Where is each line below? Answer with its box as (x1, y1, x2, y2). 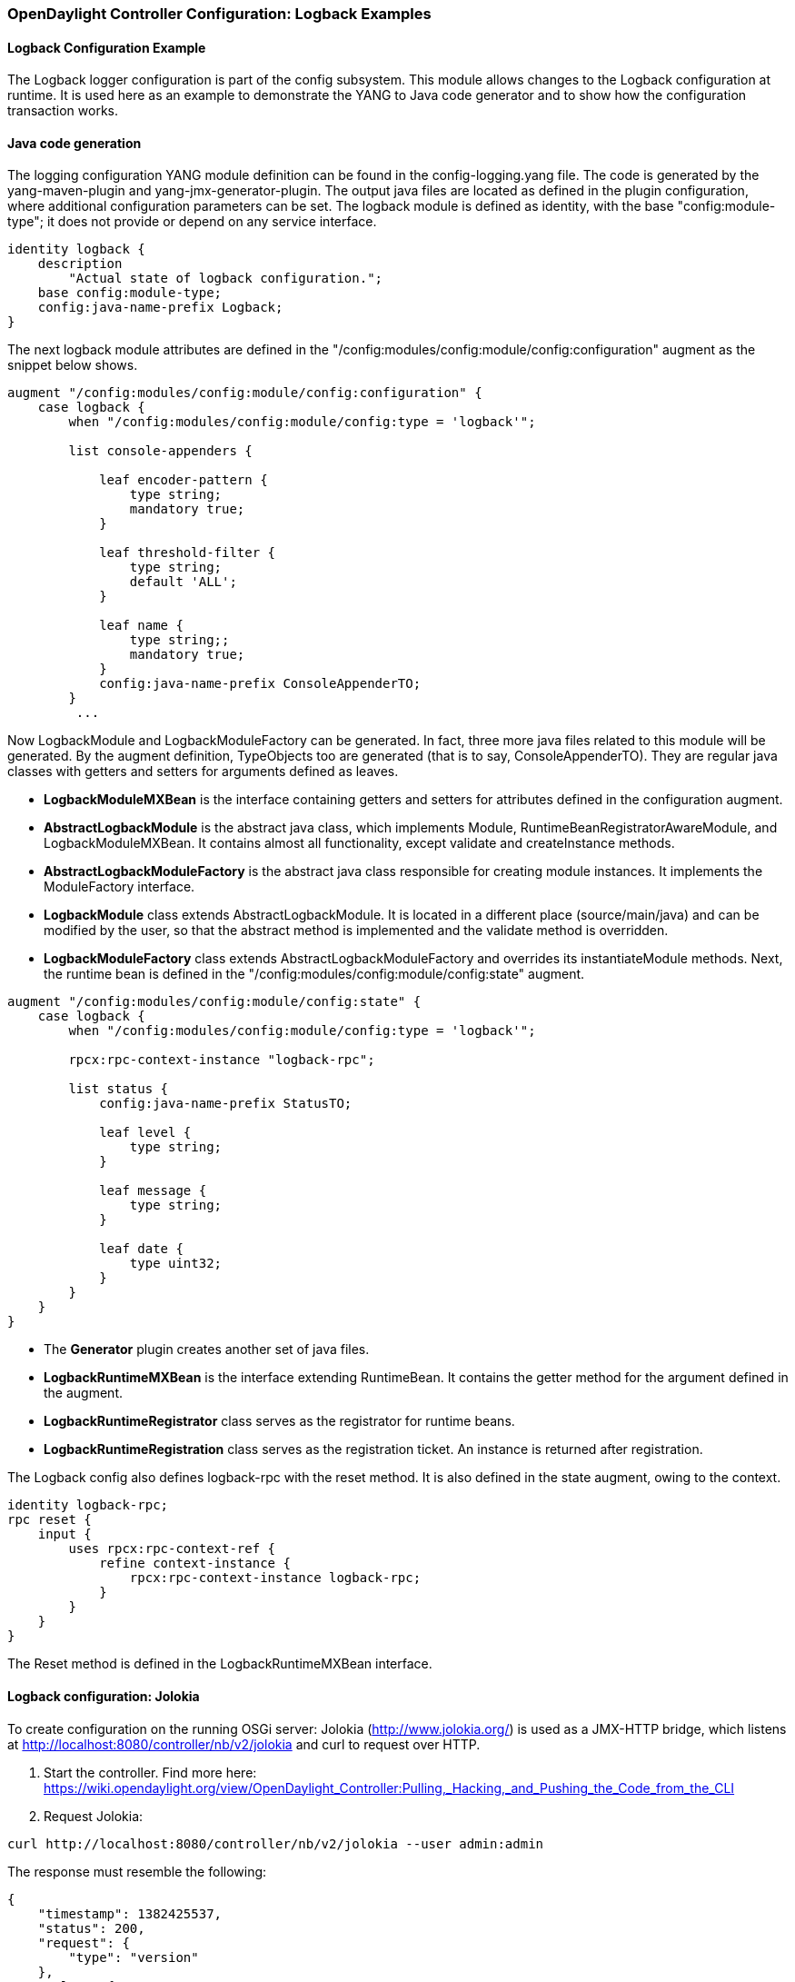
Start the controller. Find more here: (44, 1764, 257, 1780)
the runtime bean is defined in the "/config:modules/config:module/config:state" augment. (44, 966, 585, 982)
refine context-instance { (99, 1556, 291, 1571)
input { (37, 1527, 92, 1542)
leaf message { (99, 1183, 207, 1199)
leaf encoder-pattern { (99, 473, 268, 488)
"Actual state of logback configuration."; (68, 271, 383, 286)
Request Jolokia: (44, 1808, 144, 1824)
